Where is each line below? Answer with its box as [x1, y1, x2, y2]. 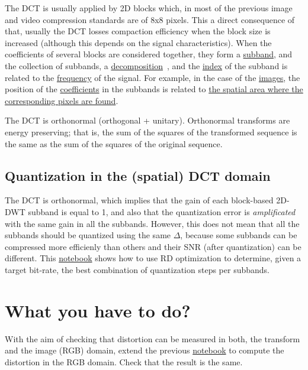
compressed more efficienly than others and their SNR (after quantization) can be [5, 240, 301, 252]
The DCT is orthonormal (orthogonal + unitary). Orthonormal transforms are [5, 114, 290, 126]
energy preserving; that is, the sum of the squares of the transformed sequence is [5, 125, 297, 138]
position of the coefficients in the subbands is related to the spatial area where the [5, 83, 303, 95]
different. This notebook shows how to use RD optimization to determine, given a [5, 252, 301, 264]
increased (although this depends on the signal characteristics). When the [5, 36, 272, 48]
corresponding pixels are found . [5, 94, 118, 106]
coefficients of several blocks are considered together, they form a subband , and [5, 48, 293, 60]
